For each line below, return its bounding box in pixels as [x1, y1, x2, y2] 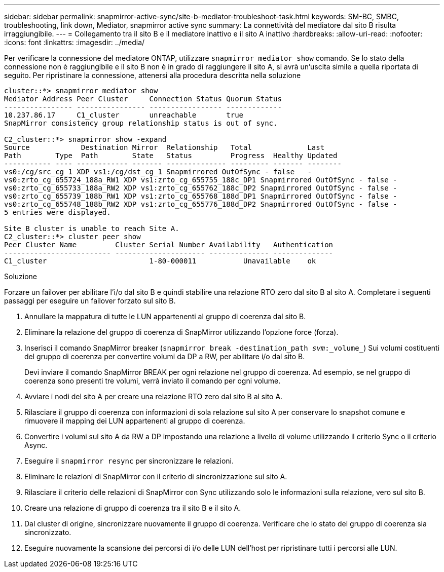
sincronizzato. [24, 528, 71, 537]
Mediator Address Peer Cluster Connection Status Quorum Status [4, 95, 282, 103]
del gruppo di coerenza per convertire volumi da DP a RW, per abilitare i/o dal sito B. [24, 352, 305, 361]
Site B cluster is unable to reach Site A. [4, 224, 179, 233]
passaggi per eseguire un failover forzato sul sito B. [4, 296, 176, 305]
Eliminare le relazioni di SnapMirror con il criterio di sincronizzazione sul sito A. [24, 472, 287, 481]
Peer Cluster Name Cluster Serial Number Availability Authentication [4, 241, 334, 249]
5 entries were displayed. [4, 208, 111, 216]
